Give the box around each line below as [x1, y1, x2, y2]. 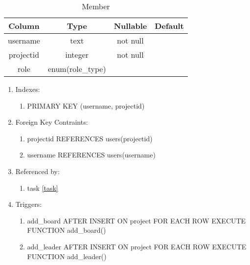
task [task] [27, 182, 58, 193]
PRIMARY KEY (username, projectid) [27, 100, 145, 110]
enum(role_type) [47, 63, 106, 74]
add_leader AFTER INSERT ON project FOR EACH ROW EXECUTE [27, 241, 247, 251]
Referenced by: [15, 166, 60, 176]
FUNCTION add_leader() [27, 251, 107, 261]
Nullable [114, 20, 147, 31]
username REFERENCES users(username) [27, 150, 156, 160]
